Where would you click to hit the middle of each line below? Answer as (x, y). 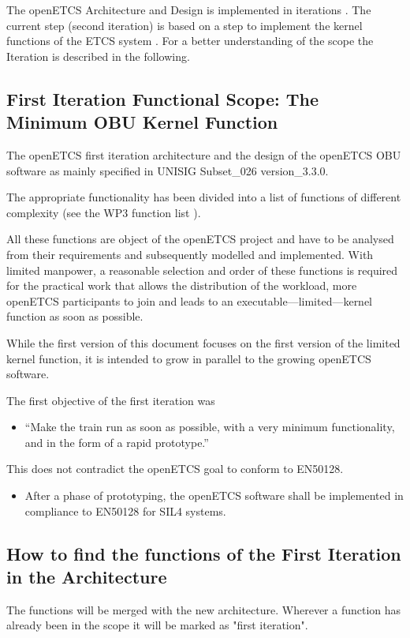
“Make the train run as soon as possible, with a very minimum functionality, (210, 427)
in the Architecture (87, 577)
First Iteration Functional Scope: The (162, 98)
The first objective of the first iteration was (111, 400)
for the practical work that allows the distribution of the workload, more (182, 285)
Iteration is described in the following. (98, 56)
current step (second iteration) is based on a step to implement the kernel (184, 25)
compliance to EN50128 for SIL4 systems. (125, 510)
